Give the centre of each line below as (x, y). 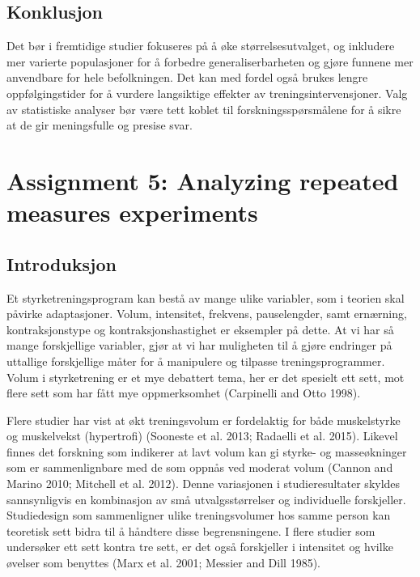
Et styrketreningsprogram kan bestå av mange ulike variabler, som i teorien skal (206, 297)
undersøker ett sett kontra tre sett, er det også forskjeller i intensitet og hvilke (200, 547)
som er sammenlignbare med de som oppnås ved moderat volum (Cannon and (200, 467)
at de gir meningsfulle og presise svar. (100, 125)
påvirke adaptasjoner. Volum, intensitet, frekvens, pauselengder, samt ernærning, (207, 314)
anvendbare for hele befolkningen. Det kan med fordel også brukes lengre (187, 77)
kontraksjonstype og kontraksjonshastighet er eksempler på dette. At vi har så (200, 329)
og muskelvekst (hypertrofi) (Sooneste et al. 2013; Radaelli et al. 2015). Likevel (202, 436)
